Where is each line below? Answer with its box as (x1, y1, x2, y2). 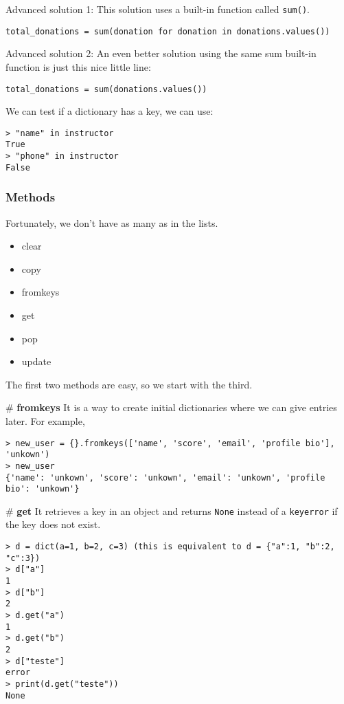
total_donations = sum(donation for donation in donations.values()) (5, 26, 330, 36)
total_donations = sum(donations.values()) (5, 84, 207, 94)
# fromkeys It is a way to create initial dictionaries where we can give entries (5, 400, 337, 415)
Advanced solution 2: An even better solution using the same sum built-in (5, 46, 317, 60)
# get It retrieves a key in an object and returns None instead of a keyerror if (5, 503, 338, 518)
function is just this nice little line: (5, 59, 151, 74)
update (21, 354, 51, 368)
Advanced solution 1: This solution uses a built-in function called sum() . (5, 2, 310, 16)
